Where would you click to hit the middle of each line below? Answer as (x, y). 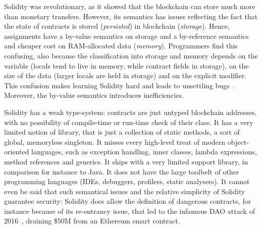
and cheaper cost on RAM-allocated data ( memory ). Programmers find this (121, 46)
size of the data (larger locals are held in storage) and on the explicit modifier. (125, 75)
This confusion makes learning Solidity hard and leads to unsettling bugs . (120, 85)
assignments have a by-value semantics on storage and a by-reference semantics (126, 36)
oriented (17, 152)
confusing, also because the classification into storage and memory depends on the (131, 55)
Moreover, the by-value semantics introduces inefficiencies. (94, 95)
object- (238, 141)
